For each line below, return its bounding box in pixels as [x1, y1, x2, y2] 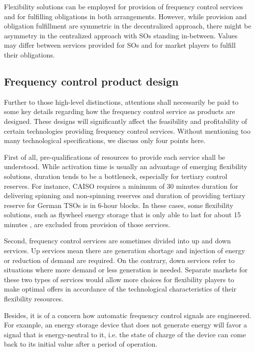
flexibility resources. [4, 293, 64, 304]
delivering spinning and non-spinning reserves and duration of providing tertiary [4, 190, 246, 201]
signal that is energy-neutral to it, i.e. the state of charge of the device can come [4, 329, 246, 339]
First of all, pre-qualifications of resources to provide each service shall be [4, 151, 226, 162]
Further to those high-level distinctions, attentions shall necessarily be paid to [4, 96, 239, 107]
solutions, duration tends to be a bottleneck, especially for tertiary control [4, 171, 227, 181]
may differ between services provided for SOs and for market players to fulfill [4, 40, 236, 50]
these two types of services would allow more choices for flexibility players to [4, 274, 234, 284]
